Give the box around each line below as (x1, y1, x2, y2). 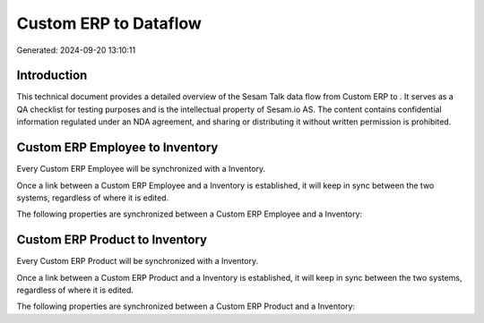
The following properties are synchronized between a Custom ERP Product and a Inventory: (16, 301, 356, 312)
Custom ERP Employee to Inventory (16, 140, 219, 156)
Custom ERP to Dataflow (16, 13, 202, 33)
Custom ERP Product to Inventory (16, 233, 208, 248)
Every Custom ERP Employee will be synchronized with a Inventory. (16, 164, 266, 174)
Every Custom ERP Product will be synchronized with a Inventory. (16, 256, 259, 267)
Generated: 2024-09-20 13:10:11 (16, 45, 136, 55)
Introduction (16, 68, 88, 83)
